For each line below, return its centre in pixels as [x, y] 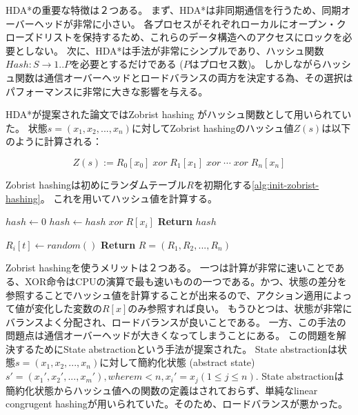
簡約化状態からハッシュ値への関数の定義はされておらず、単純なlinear [162, 390]
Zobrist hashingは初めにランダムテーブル [96, 184]
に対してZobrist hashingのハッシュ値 [212, 127]
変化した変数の [68, 308]
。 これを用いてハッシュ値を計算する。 [129, 198]
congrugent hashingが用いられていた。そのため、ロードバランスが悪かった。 [177, 404]
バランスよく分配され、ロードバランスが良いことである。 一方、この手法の [176, 321]
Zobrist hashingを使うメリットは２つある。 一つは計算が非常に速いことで [170, 268]
